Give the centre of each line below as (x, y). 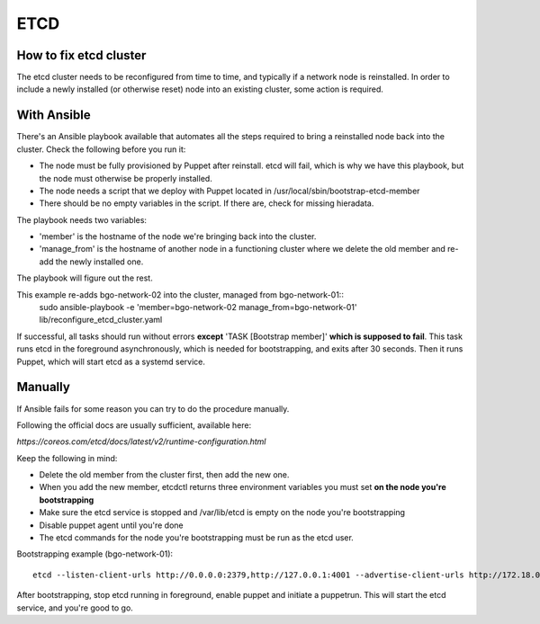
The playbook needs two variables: (82, 219)
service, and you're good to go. (75, 608)
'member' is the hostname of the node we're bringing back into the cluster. (178, 236)
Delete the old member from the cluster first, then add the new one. (164, 475)
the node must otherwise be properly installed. (126, 178)
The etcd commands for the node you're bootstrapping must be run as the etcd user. (197, 538)
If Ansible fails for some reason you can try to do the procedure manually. (153, 408)
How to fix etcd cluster (81, 55)
